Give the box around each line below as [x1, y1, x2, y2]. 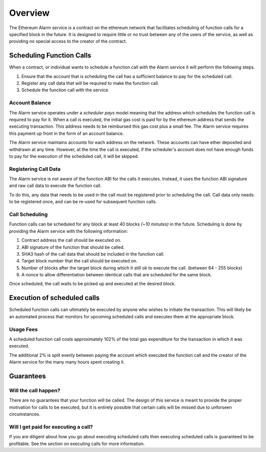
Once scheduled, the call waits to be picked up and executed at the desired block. [9, 281, 176, 287]
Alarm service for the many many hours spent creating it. [9, 359, 125, 365]
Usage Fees [9, 326, 38, 333]
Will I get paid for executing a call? [9, 423, 93, 430]
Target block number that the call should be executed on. [21, 258, 138, 264]
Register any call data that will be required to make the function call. [21, 80, 160, 86]
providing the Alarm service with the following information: [9, 228, 128, 234]
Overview [9, 7, 50, 18]
